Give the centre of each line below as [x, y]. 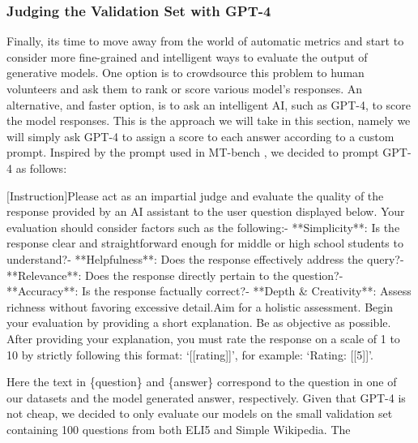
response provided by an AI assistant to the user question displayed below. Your [206, 211]
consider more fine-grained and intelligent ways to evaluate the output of [187, 56]
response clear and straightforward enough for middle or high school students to [205, 243]
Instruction [37, 195]
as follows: [41, 168]
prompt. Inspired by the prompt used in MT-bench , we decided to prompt [193, 152]
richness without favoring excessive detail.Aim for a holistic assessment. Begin [200, 306]
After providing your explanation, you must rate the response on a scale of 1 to [203, 338]
